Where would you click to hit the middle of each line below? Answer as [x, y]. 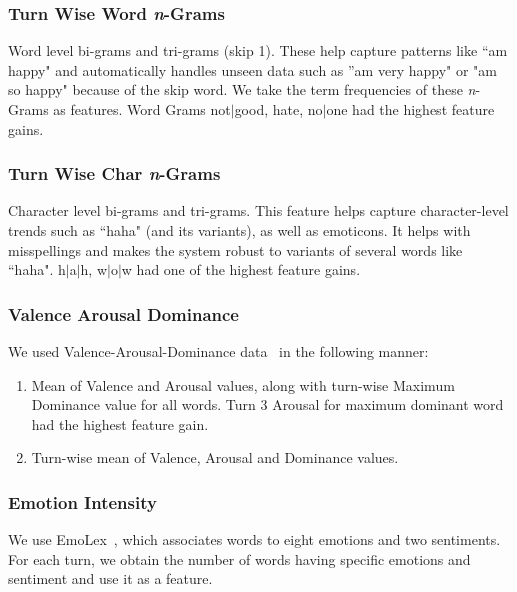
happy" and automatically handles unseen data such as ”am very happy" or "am [252, 69]
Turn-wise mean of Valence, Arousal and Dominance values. [215, 457]
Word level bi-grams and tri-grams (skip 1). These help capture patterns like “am [258, 50]
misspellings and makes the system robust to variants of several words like [235, 249]
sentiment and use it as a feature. [110, 578]
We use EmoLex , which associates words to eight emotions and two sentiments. [254, 539]
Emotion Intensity [82, 501]
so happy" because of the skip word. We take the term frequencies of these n [242, 89]
